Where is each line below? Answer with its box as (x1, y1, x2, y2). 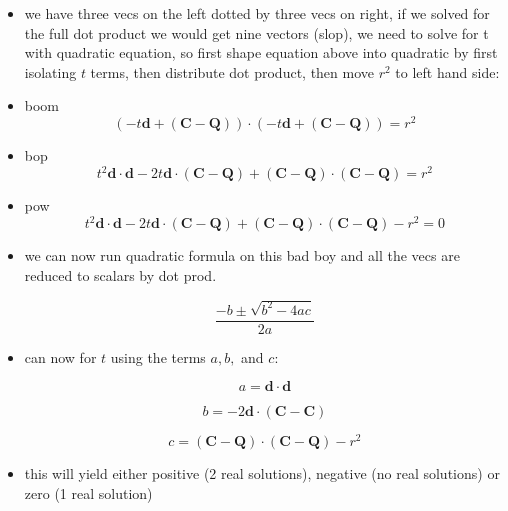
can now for (24, 346, 97, 367)
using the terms (110, 346, 206, 367)
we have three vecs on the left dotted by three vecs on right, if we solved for (24, 3, 490, 23)
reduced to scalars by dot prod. (24, 264, 217, 285)
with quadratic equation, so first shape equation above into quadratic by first (24, 42, 498, 63)
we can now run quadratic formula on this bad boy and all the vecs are (24, 245, 460, 266)
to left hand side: (395, 61, 500, 82)
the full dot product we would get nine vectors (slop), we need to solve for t (24, 22, 489, 43)
